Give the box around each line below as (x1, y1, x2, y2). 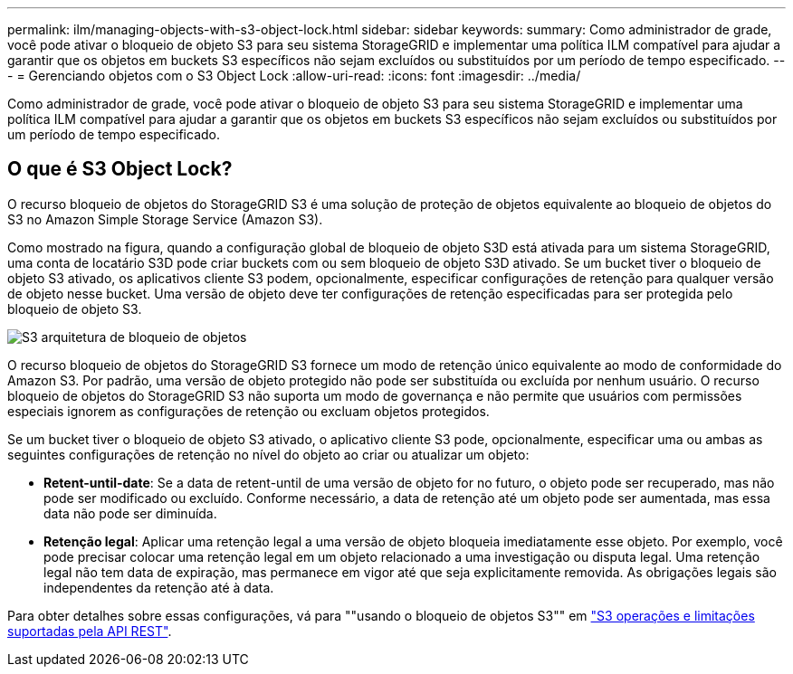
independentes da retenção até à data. (43, 579, 274, 595)
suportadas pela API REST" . (7, 622, 172, 639)
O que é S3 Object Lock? (7, 157, 233, 181)
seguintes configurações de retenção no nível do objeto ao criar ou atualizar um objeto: (7, 446, 530, 462)
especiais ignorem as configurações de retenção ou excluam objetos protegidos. (7, 403, 490, 419)
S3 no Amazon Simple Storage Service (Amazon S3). (7, 211, 323, 227)
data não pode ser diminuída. (43, 505, 217, 521)
